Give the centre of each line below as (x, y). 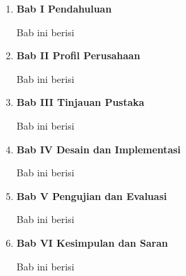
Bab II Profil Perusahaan (78, 55)
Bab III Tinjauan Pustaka (80, 102)
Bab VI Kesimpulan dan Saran (92, 242)
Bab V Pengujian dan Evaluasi (92, 195)
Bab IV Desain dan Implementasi (99, 149)
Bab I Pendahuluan (64, 8)
